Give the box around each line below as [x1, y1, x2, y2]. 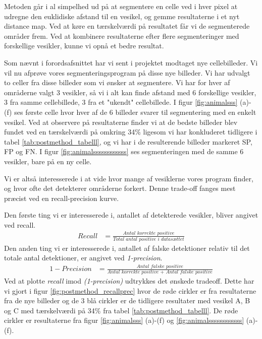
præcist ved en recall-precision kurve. [4, 192, 119, 203]
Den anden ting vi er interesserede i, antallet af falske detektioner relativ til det [4, 242, 250, 253]
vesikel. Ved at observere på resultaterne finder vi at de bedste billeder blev [4, 116, 238, 127]
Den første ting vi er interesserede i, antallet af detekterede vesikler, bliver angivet [4, 210, 258, 220]
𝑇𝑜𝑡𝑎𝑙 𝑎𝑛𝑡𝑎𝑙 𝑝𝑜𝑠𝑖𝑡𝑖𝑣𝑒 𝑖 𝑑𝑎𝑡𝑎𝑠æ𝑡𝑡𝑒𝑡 [113, 236, 184, 242]
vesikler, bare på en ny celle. [4, 156, 92, 166]
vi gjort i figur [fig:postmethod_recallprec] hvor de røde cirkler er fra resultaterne [4, 285, 256, 296]
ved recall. [4, 219, 36, 230]
